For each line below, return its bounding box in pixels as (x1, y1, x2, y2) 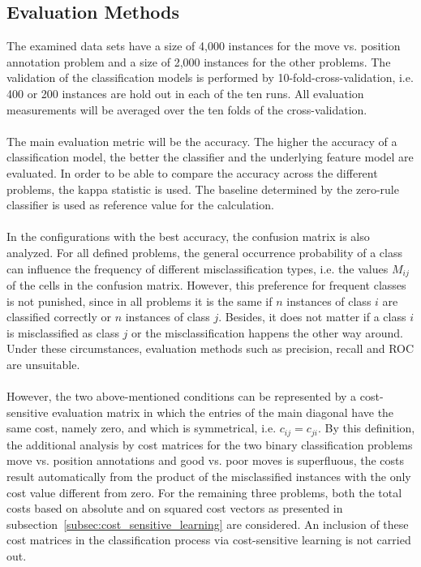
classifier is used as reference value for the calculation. (6, 196, 274, 213)
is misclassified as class (6, 324, 119, 341)
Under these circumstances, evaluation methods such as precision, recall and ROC (6, 340, 415, 357)
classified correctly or (6, 308, 111, 325)
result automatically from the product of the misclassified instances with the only (6, 467, 411, 484)
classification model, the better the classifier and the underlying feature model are (6, 148, 414, 165)
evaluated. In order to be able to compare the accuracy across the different (6, 164, 378, 181)
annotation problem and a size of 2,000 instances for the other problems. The (6, 53, 391, 70)
